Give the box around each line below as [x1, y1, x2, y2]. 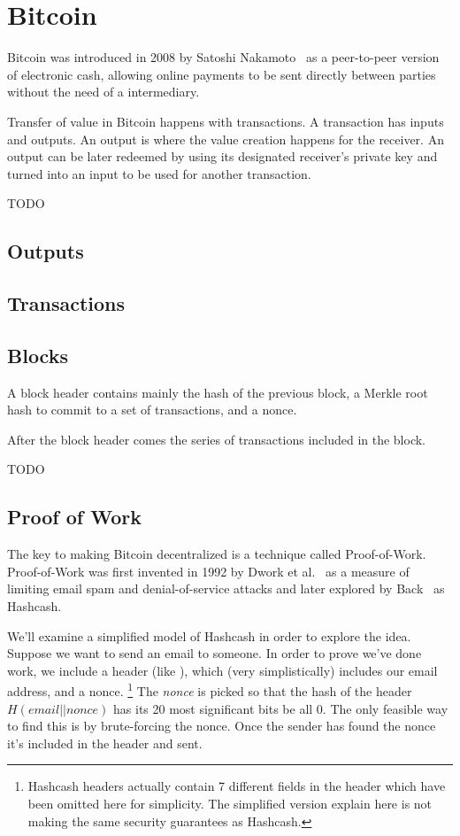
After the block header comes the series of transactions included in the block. [7, 430, 426, 448]
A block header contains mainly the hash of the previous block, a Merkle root [7, 383, 428, 401]
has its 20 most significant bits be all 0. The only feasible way [113, 699, 448, 717]
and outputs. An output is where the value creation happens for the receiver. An [7, 129, 444, 148]
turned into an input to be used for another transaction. [7, 164, 311, 182]
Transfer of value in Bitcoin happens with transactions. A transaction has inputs [7, 112, 444, 130]
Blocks [7, 341, 68, 368]
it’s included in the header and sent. [7, 733, 203, 752]
